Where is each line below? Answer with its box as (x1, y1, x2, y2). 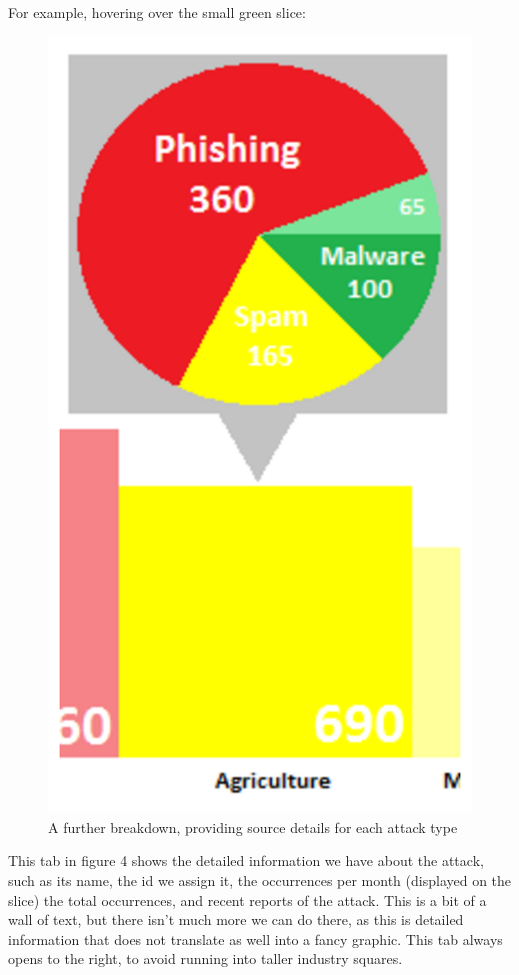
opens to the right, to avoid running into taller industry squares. (8, 948, 403, 969)
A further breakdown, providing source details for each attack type (48, 816, 458, 837)
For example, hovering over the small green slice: (8, 2, 306, 22)
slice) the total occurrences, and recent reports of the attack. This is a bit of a (8, 889, 487, 910)
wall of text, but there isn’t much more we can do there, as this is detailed (8, 909, 464, 930)
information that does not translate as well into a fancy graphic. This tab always (8, 928, 503, 949)
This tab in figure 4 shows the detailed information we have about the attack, (8, 850, 484, 871)
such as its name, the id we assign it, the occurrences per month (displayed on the (8, 870, 512, 891)
